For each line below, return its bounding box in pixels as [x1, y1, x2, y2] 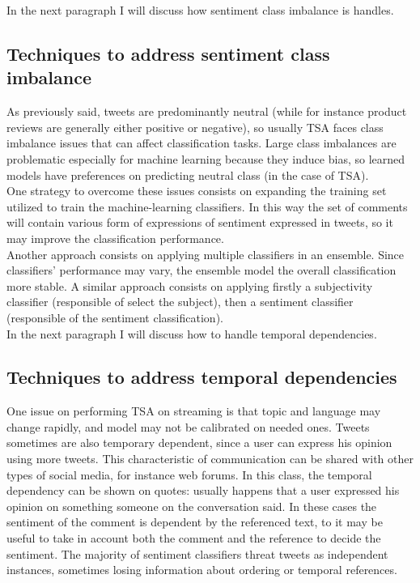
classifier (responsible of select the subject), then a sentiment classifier [6, 293, 354, 310]
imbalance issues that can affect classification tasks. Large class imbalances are [6, 134, 397, 151]
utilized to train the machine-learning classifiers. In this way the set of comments [6, 198, 408, 215]
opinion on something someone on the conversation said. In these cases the [6, 497, 377, 514]
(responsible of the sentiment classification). [6, 309, 223, 326]
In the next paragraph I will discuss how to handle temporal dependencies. [6, 325, 377, 342]
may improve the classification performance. [6, 229, 224, 246]
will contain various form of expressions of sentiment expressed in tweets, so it [6, 214, 393, 231]
